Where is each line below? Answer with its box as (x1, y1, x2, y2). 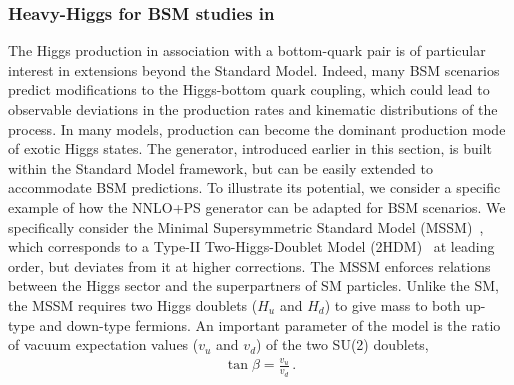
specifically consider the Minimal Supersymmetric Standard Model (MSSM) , (8, 216, 484, 237)
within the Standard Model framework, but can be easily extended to (8, 157, 433, 178)
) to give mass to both (324, 294, 461, 315)
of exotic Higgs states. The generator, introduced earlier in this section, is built (8, 138, 493, 159)
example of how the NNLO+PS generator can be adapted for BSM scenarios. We (8, 196, 506, 217)
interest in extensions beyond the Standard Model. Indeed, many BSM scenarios (8, 59, 500, 80)
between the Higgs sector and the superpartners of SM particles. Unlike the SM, (8, 275, 499, 296)
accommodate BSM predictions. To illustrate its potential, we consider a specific (8, 177, 501, 198)
